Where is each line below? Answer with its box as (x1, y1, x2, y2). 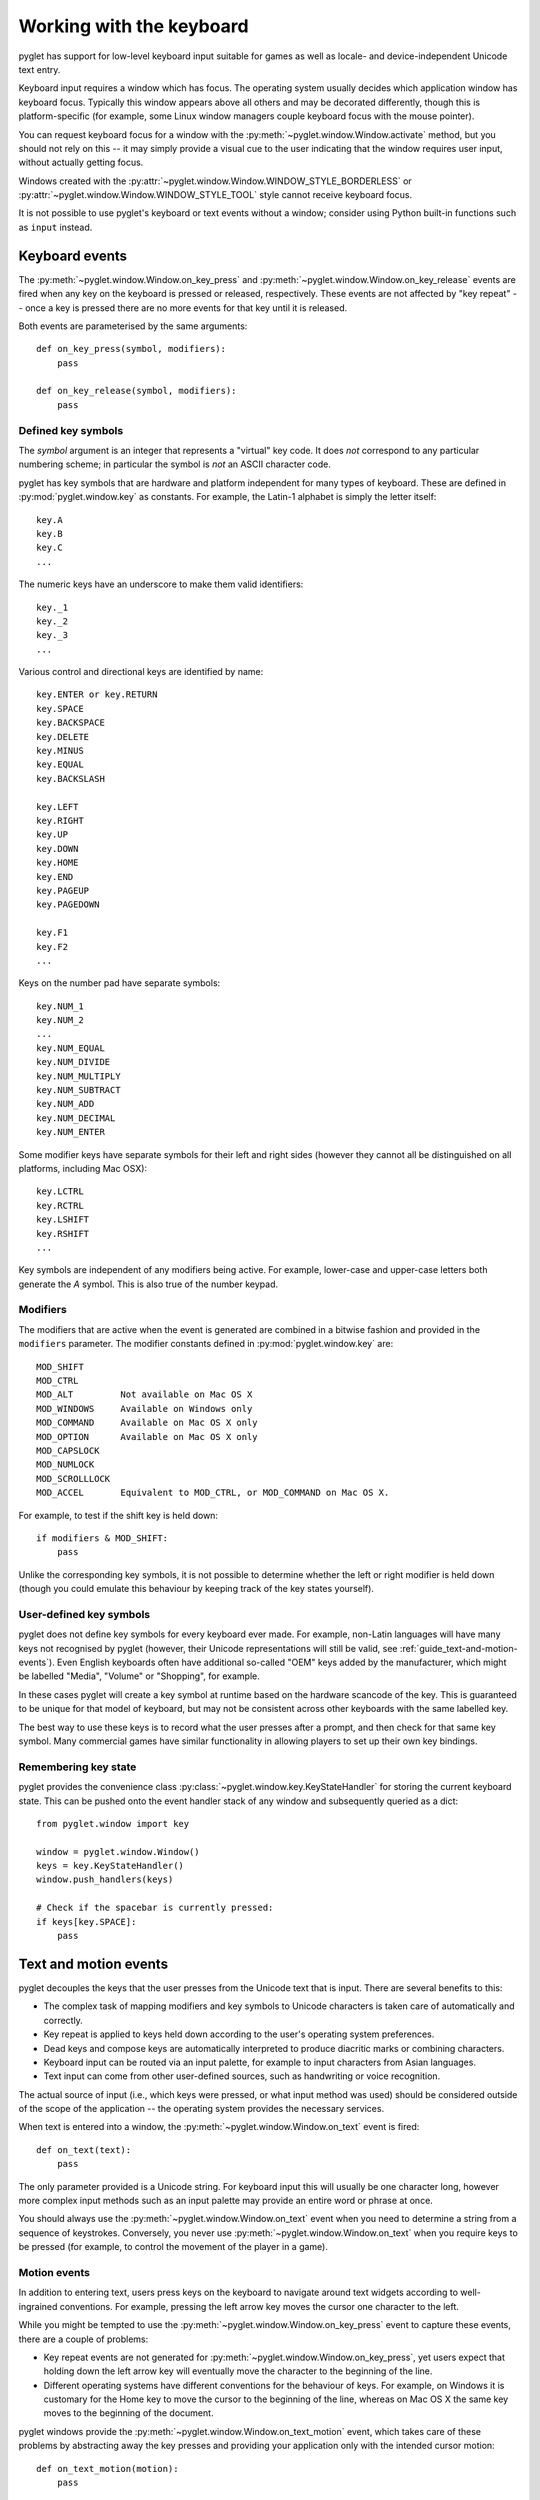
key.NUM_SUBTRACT (36, 1085, 121, 1096)
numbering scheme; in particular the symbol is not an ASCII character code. (18, 458, 332, 470)
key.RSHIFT (36, 1228, 90, 1239)
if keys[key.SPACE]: (36, 1916, 137, 1927)
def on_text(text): (36, 2144, 132, 2155)
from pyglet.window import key (36, 1818, 190, 1829)
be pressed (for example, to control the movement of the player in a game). (18, 2241, 329, 2253)
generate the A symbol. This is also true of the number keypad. (18, 1278, 279, 1290)
